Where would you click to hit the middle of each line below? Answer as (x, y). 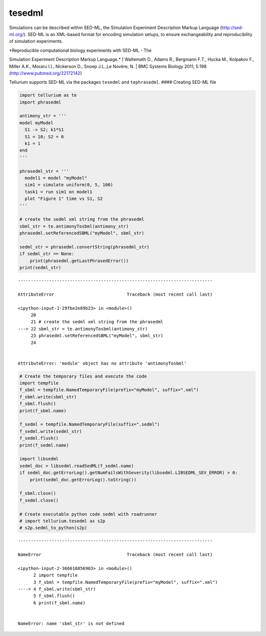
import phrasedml (40, 102)
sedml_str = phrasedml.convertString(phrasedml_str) (84, 247)
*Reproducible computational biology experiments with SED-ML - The (81, 50)
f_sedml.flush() (39, 438)
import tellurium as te (48, 95)
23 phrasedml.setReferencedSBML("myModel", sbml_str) (97, 336)
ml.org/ (17, 34)
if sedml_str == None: (47, 254)
